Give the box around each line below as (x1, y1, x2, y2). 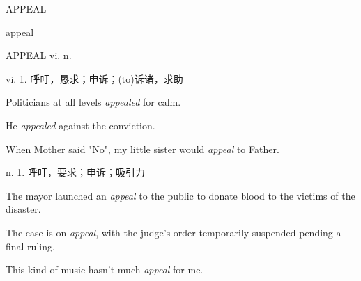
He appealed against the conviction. (6, 118, 155, 132)
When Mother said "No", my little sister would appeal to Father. (6, 141, 279, 156)
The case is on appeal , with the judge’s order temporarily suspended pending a (6, 225, 341, 239)
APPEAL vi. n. (6, 48, 72, 63)
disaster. (6, 202, 41, 216)
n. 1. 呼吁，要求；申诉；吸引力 (6, 165, 145, 179)
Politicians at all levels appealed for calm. (6, 95, 181, 109)
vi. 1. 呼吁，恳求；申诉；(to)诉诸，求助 (6, 71, 183, 86)
